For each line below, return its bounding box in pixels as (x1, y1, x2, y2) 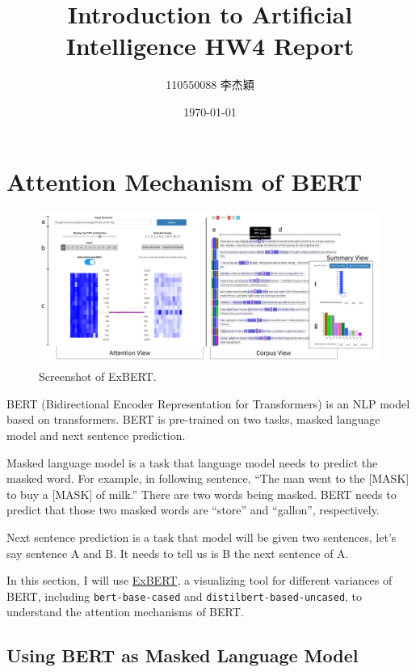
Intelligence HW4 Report (65, 29, 355, 62)
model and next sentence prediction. (6, 427, 186, 444)
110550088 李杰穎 (166, 76, 254, 93)
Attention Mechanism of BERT (6, 164, 363, 197)
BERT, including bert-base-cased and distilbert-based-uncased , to (6, 587, 363, 604)
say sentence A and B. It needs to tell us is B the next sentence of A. (6, 544, 349, 561)
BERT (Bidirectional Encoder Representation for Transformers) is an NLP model (6, 395, 410, 412)
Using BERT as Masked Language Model (6, 643, 359, 668)
